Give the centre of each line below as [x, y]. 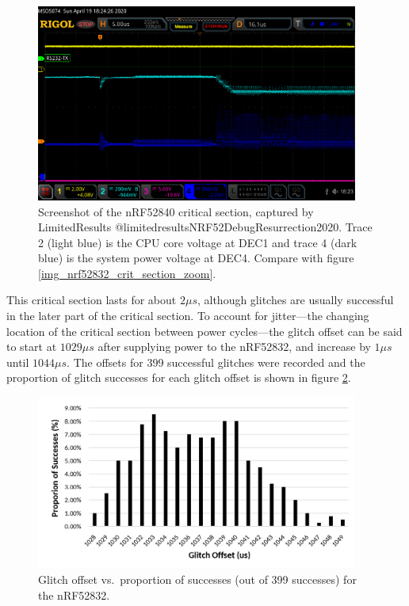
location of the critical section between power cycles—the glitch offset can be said [204, 331]
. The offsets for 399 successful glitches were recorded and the [216, 362]
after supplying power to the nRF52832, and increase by [234, 347]
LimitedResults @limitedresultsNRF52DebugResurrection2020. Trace [205, 227]
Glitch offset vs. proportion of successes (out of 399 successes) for [197, 579]
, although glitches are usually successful [295, 300]
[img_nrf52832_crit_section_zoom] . [127, 273]
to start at [32, 347]
